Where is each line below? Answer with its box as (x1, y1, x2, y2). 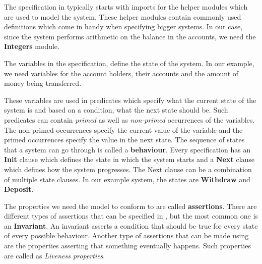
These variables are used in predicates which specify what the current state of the (4, 94, 256, 105)
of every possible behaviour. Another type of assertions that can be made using (4, 230, 249, 241)
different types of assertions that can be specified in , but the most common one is (4, 210, 258, 221)
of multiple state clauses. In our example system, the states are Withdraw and (4, 174, 250, 184)
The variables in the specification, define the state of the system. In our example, (4, 58, 254, 68)
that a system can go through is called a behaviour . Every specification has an (4, 144, 251, 154)
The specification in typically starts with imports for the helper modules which (4, 2, 248, 12)
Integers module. (4, 41, 59, 51)
